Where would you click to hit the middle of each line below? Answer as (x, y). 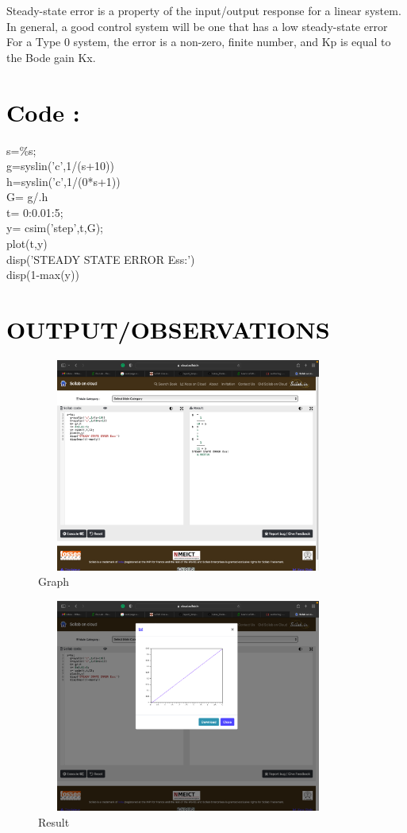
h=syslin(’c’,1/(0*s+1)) (63, 181)
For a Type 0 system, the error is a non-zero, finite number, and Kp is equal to (199, 42)
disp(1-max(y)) (43, 275)
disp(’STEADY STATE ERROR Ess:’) (101, 259)
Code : (43, 112)
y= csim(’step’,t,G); (55, 228)
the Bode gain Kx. (51, 57)
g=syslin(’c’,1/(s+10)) (60, 166)
